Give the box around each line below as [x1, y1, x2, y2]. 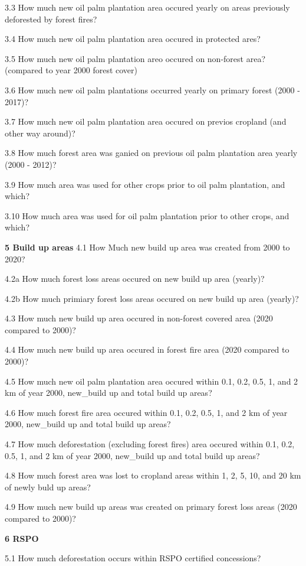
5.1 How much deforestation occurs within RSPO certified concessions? [5, 552, 261, 564]
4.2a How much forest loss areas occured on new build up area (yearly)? [5, 272, 265, 285]
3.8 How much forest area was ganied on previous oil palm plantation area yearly [5, 147, 298, 159]
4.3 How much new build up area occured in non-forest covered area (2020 [5, 312, 273, 324]
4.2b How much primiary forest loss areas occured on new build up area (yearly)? [5, 292, 299, 304]
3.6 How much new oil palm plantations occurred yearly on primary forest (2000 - [5, 83, 300, 96]
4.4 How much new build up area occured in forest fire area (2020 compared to [5, 343, 289, 356]
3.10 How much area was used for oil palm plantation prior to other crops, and [5, 209, 289, 222]
